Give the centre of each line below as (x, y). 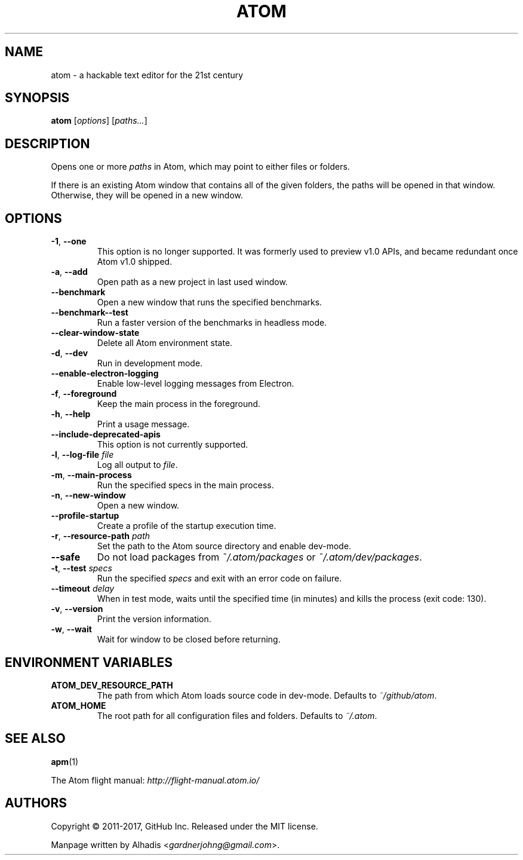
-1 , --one (69, 241)
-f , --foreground (84, 394)
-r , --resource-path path (101, 536)
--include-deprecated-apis (106, 434)
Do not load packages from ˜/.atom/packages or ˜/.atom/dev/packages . (259, 557)
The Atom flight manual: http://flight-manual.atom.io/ (155, 780)
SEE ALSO (35, 739)
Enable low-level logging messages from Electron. (196, 384)
